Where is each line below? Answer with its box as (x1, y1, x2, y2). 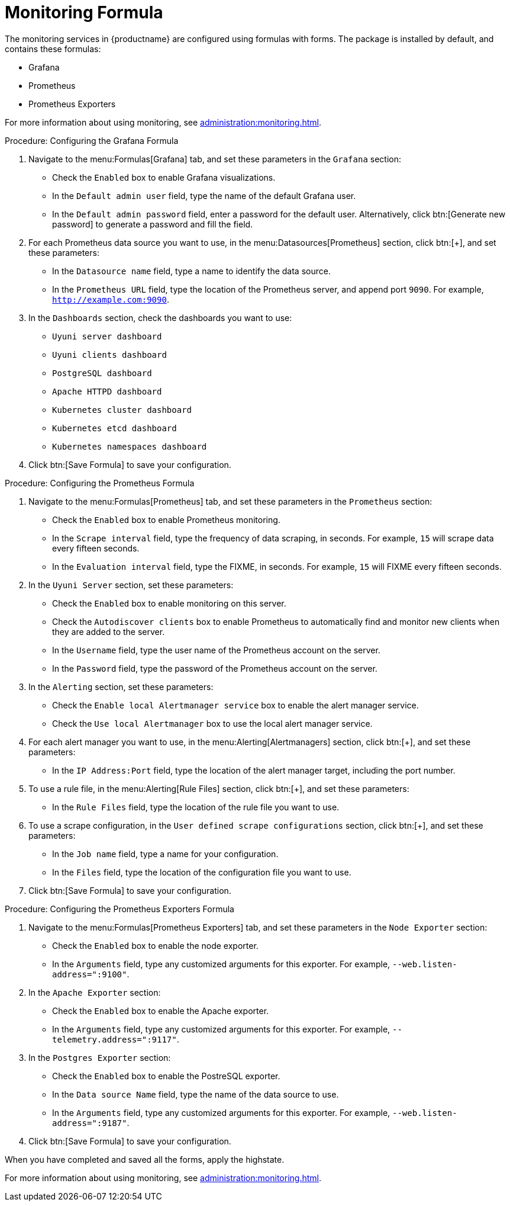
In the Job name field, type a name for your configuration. (52, 848, 279, 859)
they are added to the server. (52, 626, 165, 637)
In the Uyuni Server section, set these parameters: (28, 579, 234, 590)
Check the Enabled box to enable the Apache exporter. (52, 1005, 269, 1016)
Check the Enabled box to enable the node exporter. (52, 940, 259, 951)
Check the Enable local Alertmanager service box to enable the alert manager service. (52, 700, 419, 710)
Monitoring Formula (5, 2, 163, 23)
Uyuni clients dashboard (52, 349, 167, 360)
